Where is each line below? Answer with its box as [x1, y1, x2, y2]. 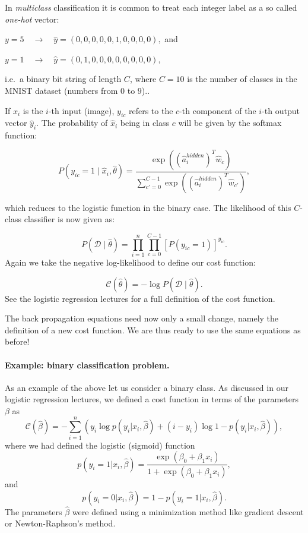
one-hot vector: [5, 12, 59, 25]
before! [5, 335, 30, 348]
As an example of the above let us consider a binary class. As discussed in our [5, 381, 288, 393]
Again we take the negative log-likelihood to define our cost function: [5, 256, 256, 268]
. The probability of [36, 116, 108, 129]
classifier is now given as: [24, 213, 115, 225]
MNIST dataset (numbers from [5, 84, 118, 96]
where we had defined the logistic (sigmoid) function [5, 439, 195, 451]
